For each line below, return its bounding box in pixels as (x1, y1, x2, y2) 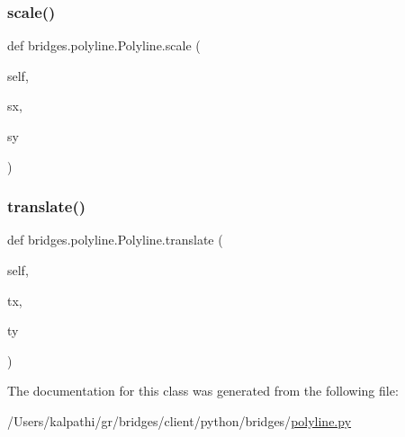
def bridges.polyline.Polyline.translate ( (7, 230, 223, 249)
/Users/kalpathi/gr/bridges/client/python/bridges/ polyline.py (7, 411, 352, 430)
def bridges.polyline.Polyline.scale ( (7, 36, 201, 55)
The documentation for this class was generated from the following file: (7, 381, 399, 400)
